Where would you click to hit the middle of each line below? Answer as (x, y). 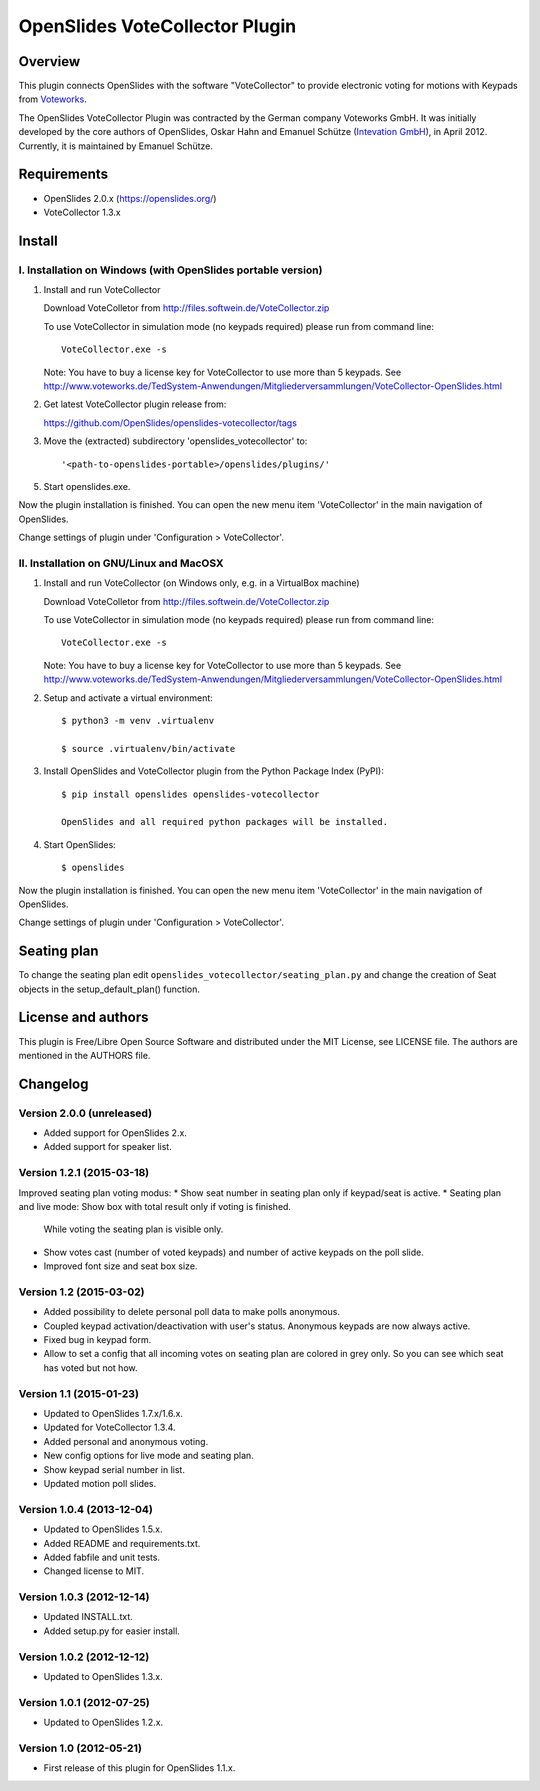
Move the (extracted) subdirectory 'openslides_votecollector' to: (175, 441)
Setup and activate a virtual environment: (128, 697)
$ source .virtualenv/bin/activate (148, 748)
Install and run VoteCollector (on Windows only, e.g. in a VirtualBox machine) (201, 583)
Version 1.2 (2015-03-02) (81, 1292)
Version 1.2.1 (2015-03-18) (84, 1173)
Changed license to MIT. (94, 1571)
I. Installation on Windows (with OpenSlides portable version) (170, 270)
